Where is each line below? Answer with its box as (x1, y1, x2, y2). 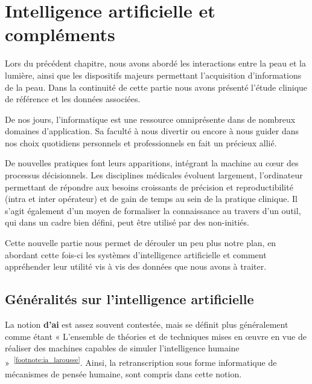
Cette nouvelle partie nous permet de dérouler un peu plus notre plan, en (5, 236, 276, 249)
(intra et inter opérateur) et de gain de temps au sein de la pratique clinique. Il (5, 192, 298, 205)
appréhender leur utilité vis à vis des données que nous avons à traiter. (5, 260, 267, 273)
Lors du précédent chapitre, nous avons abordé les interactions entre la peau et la (5, 57, 306, 70)
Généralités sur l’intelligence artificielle (5, 290, 254, 308)
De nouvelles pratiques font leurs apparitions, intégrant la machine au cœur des (5, 157, 299, 169)
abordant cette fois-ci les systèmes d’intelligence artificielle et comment (5, 248, 267, 261)
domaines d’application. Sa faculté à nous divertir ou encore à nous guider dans (5, 125, 299, 137)
